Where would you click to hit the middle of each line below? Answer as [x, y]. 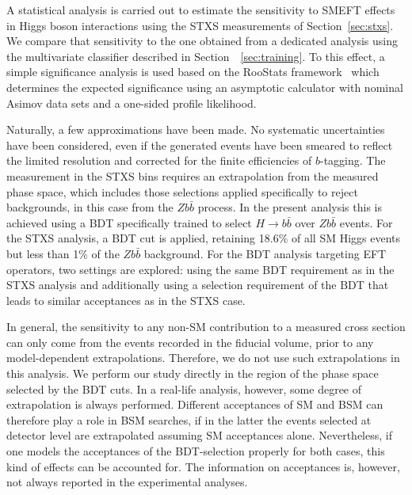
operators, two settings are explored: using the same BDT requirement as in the [200, 269]
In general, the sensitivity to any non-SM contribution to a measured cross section [206, 327]
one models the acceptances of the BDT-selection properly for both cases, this [196, 451]
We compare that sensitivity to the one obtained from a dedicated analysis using [202, 41]
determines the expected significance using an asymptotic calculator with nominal [205, 87]
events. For [366, 222]
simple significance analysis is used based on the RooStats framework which [193, 72]
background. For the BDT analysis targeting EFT [265, 253]
